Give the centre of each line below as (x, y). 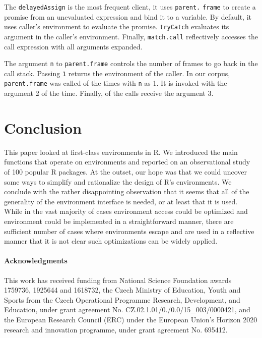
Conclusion (43, 127)
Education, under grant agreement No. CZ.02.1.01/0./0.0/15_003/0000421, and (127, 309)
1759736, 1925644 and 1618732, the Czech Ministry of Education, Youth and (122, 290)
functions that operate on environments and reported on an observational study (127, 162)
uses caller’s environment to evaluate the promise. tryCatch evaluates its (117, 26)
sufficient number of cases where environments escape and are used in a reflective (129, 231)
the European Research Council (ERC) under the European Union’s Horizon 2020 (131, 319)
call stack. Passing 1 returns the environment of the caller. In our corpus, (117, 73)
